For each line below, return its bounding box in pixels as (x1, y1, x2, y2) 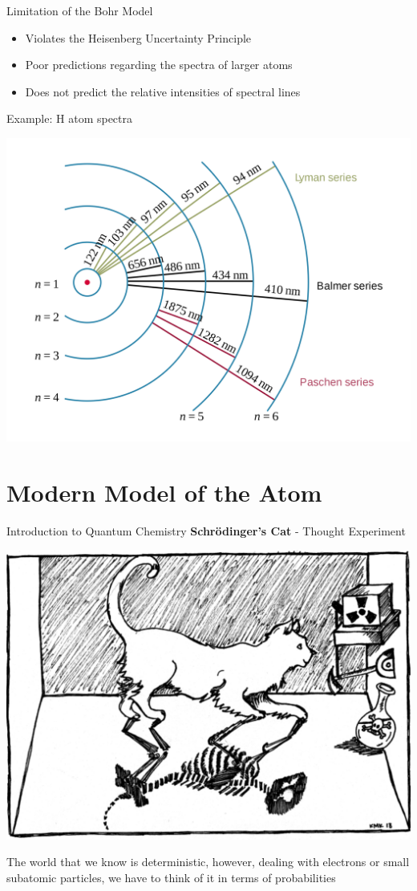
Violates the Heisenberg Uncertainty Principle (25, 29, 252, 46)
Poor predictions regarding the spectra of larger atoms (25, 56, 293, 73)
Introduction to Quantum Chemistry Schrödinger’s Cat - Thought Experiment (6, 522, 406, 539)
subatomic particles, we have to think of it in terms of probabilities (6, 869, 336, 885)
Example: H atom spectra (6, 110, 133, 127)
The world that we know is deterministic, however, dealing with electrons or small (6, 853, 410, 870)
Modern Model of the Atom (6, 475, 322, 508)
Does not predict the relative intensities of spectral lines (25, 83, 301, 100)
